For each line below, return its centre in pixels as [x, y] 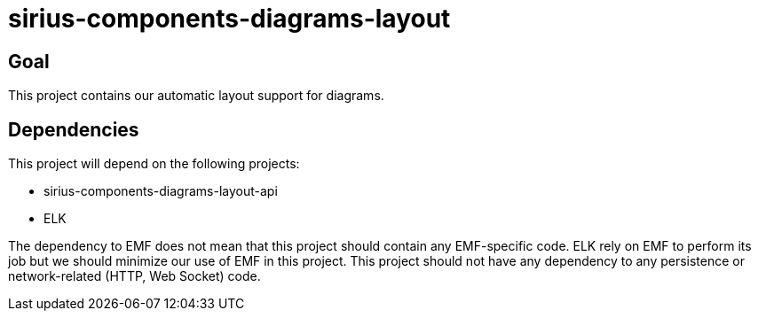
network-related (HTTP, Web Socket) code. [134, 276]
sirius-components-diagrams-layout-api [161, 191]
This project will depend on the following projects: [154, 164]
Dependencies [74, 129]
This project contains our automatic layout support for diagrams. [196, 96]
